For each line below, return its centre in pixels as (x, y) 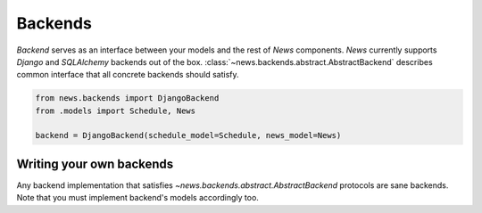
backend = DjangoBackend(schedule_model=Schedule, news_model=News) (188, 135)
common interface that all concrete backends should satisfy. (128, 75)
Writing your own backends (95, 164)
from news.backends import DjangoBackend (127, 98)
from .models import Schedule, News (116, 111)
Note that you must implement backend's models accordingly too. (137, 198)
